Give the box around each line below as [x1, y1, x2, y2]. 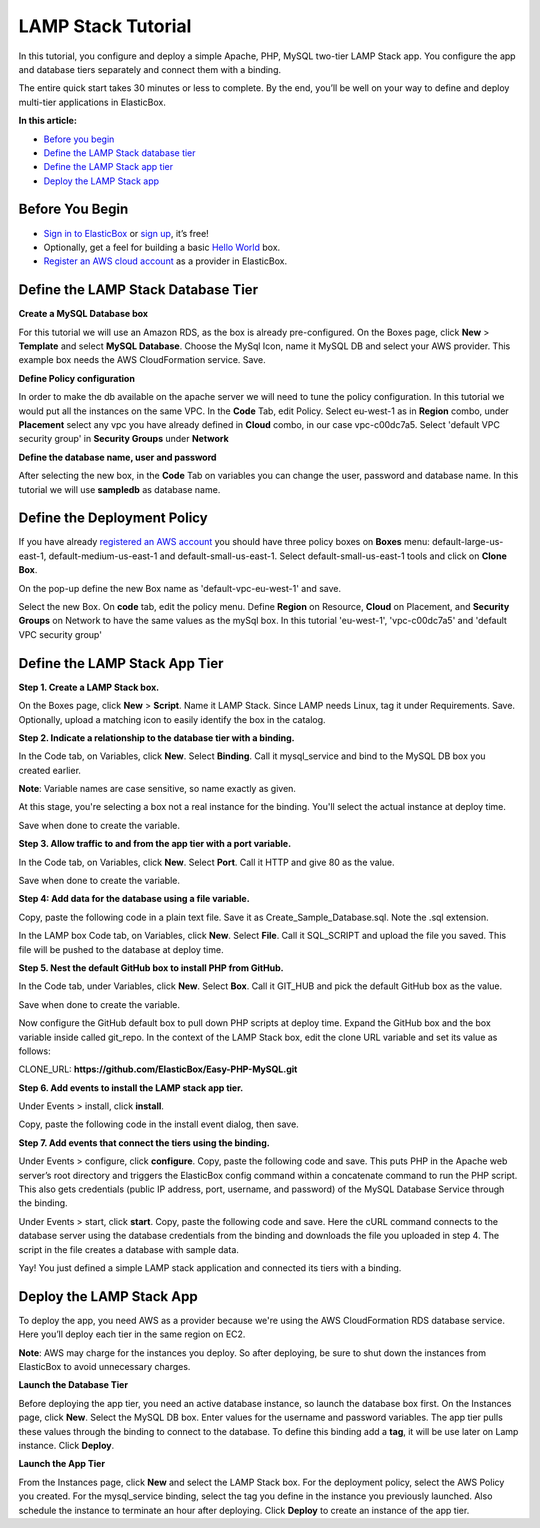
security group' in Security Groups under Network [18, 433, 229, 445]
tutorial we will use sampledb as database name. [18, 483, 221, 495]
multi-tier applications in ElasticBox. [18, 96, 167, 108]
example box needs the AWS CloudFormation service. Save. [18, 354, 266, 366]
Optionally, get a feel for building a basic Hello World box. [43, 241, 281, 253]
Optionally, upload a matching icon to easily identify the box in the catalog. [18, 713, 326, 725]
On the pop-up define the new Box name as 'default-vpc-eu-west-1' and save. [18, 582, 342, 594]
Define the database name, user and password [18, 451, 217, 463]
